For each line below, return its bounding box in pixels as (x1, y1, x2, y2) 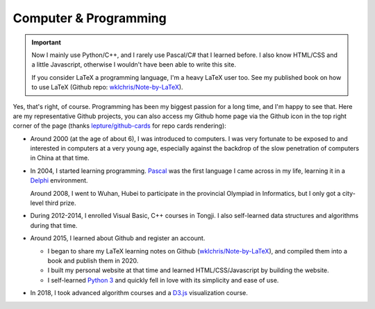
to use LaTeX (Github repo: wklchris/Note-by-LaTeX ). (31, 83, 183, 92)
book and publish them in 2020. (47, 256, 139, 265)
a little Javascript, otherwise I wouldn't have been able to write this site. (31, 60, 236, 69)
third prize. (45, 199, 76, 208)
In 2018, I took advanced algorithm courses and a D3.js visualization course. (30, 289, 248, 297)
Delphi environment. (30, 176, 88, 185)
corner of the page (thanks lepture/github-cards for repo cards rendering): (12, 122, 227, 130)
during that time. (30, 221, 78, 229)
